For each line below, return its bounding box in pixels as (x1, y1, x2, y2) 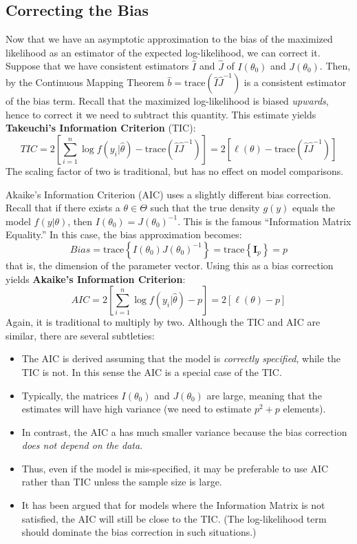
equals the (292, 200, 336, 215)
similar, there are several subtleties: (6, 328, 155, 342)
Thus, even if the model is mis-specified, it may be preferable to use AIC (21, 461, 329, 475)
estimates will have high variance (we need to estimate (21, 401, 252, 416)
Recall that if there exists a (6, 200, 120, 215)
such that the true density (150, 200, 260, 215)
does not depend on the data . (21, 438, 143, 452)
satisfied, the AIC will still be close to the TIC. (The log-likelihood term (21, 511, 327, 525)
